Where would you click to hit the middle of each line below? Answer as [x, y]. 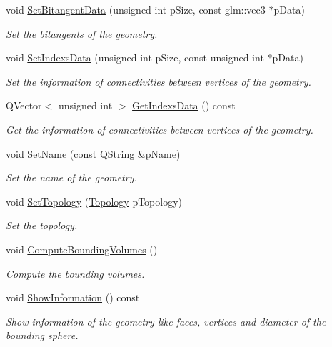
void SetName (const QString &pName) [93, 153]
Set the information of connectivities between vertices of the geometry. [159, 81]
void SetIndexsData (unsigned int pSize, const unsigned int [135, 57]
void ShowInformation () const [73, 297]
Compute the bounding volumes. [75, 273]
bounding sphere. [42, 335]
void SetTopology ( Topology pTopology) [94, 201]
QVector [24, 105]
